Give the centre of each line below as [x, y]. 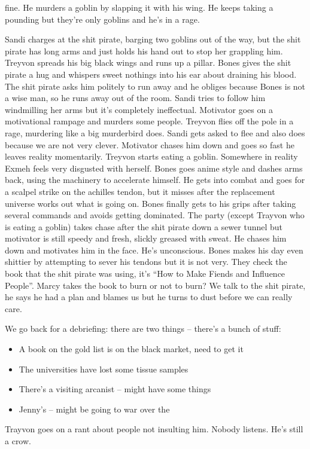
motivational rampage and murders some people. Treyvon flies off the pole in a [149, 121]
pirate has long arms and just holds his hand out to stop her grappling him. [144, 51]
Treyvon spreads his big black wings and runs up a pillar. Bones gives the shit [148, 62]
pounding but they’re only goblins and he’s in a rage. [102, 19]
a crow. [18, 441]
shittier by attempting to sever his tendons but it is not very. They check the [146, 262]
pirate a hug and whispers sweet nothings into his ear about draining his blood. [151, 74]
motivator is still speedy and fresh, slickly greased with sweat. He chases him [146, 238]
